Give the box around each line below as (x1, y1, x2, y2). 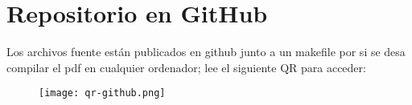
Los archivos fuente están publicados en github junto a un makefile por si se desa (6, 43, 406, 60)
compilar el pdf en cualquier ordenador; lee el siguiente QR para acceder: (6, 59, 366, 75)
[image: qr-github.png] (39, 87, 166, 99)
